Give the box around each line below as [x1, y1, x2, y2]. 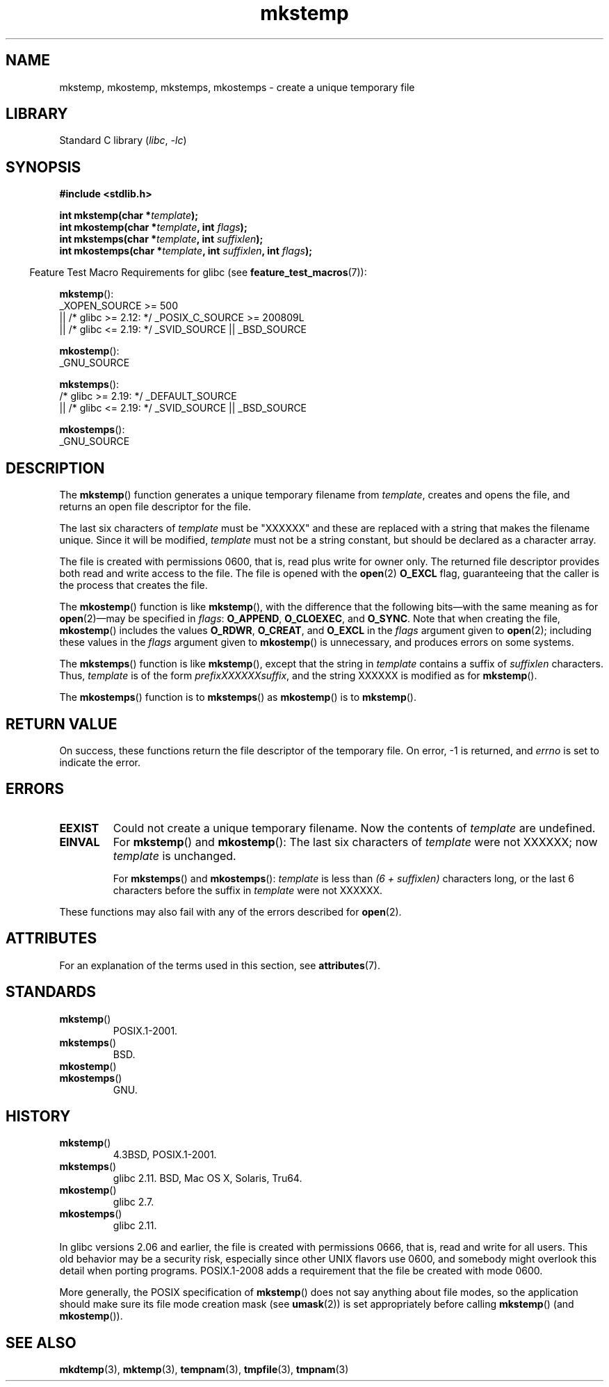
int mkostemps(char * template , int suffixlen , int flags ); [59, 245, 313, 257]
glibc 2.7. [113, 1196, 154, 1208]
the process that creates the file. [59, 579, 208, 592]
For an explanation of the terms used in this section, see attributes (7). [59, 959, 380, 971]
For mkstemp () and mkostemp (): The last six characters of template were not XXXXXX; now [113, 834, 598, 849]
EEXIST [59, 820, 99, 835]
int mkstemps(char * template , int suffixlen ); [59, 233, 263, 245]
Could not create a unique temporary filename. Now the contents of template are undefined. [113, 820, 596, 835]
